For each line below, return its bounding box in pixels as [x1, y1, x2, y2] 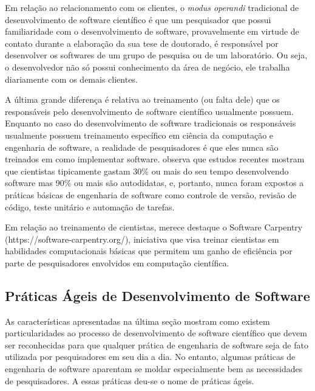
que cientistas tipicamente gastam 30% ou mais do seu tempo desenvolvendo [5, 164, 289, 177]
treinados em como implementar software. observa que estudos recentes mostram [5, 153, 305, 165]
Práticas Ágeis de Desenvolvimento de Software [5, 286, 310, 305]
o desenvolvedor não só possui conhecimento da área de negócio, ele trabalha [5, 60, 290, 73]
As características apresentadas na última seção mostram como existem [5, 314, 270, 327]
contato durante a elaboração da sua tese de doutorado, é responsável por [5, 36, 279, 49]
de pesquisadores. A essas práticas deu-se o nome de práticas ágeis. [5, 374, 254, 387]
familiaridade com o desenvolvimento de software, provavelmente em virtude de [5, 25, 299, 38]
